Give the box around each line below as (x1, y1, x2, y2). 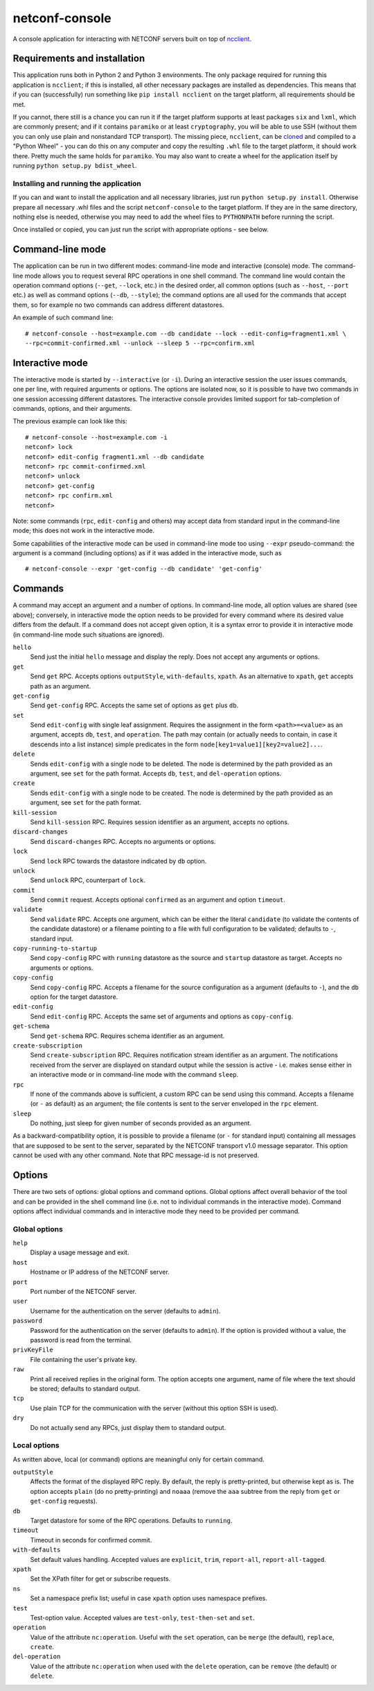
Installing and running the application (12, 178, 141, 188)
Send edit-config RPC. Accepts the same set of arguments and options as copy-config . (30, 1012, 294, 1020)
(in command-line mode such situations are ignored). (12, 630, 165, 639)
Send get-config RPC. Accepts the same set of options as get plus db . (30, 701, 239, 709)
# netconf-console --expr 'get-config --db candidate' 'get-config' (25, 565, 262, 573)
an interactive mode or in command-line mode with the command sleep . (30, 1070, 239, 1079)
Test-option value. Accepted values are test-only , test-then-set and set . (30, 1613, 255, 1622)
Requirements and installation (12, 53, 145, 65)
